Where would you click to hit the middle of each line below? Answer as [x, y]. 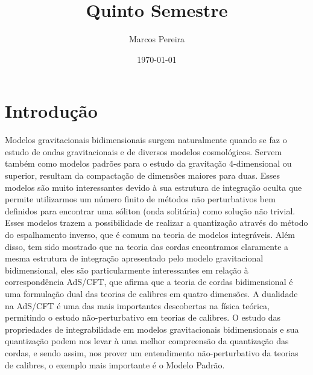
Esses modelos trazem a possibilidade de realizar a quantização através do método [156, 223]
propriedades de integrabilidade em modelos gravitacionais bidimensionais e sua [152, 329]
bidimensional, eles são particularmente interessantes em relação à [127, 270]
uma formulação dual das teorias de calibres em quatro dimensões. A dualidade [151, 293]
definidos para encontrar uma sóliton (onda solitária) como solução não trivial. [150, 210]
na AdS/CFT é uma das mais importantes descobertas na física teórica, [138, 305]
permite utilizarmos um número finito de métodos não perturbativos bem [140, 199]
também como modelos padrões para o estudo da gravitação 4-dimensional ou [148, 163]
